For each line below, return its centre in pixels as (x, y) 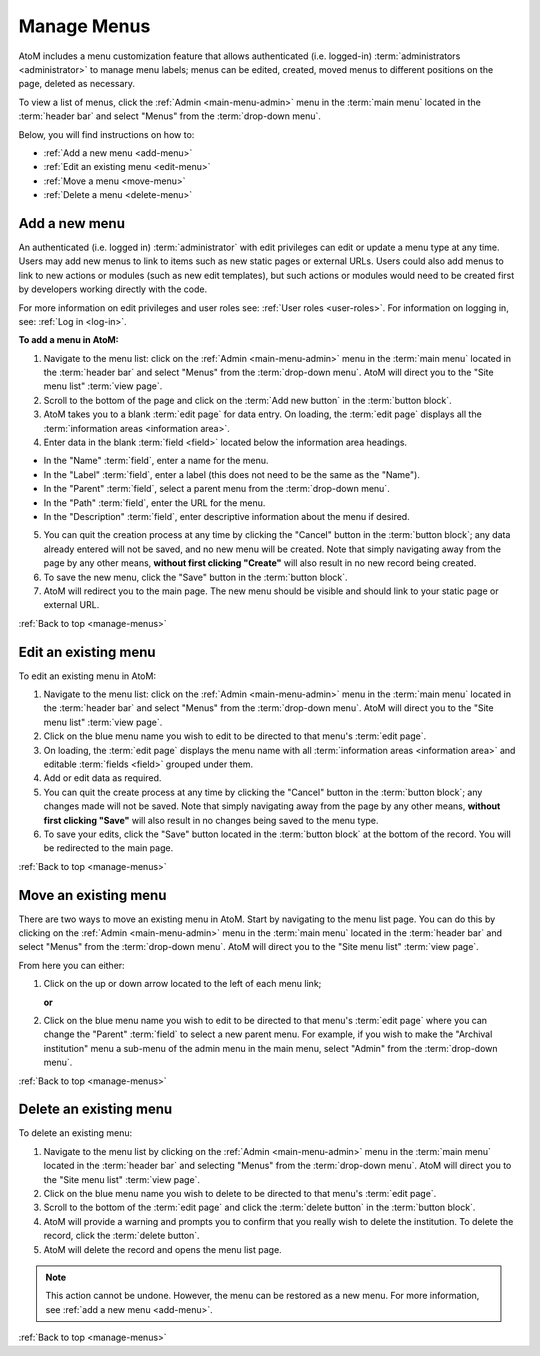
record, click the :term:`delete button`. (121, 1236)
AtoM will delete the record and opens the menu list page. (162, 1249)
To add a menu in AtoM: (68, 340)
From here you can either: (71, 965)
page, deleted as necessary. (76, 84)
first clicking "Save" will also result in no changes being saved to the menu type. (211, 820)
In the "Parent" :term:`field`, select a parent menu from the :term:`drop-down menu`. (216, 489)
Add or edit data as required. (102, 778)
